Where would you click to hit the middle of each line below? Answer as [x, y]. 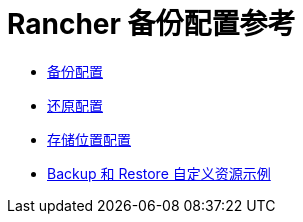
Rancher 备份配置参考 [151, 24]
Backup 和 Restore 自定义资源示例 [159, 173]
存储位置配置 [89, 139]
